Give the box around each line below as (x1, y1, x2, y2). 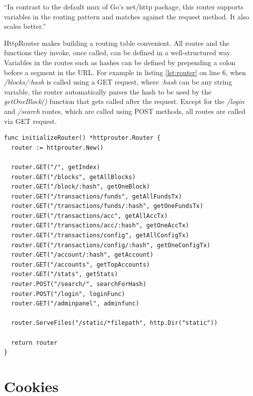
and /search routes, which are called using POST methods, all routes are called (4, 105, 246, 116)
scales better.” (4, 21, 46, 31)
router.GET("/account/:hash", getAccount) (11, 251, 154, 259)
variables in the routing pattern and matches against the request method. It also (4, 11, 250, 21)
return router (11, 339, 58, 346)
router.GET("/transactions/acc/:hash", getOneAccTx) (11, 222, 189, 229)
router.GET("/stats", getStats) (11, 271, 118, 278)
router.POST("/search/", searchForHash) (11, 281, 147, 288)
